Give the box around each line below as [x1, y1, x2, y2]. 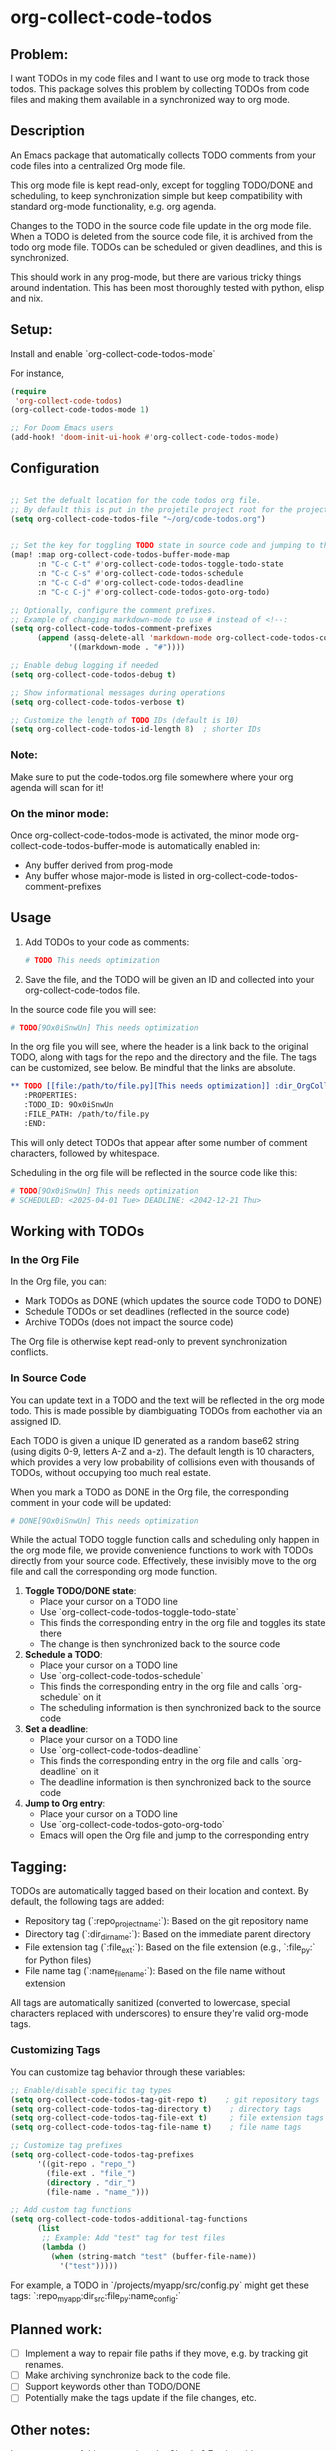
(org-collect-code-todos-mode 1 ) [10, 405, 150, 415]
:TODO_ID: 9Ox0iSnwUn [23, 1100, 114, 1110]
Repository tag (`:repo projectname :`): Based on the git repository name [24, 1915, 309, 1930]
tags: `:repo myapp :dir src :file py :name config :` [10, 2289, 182, 2304]
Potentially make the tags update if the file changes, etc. [24, 2392, 257, 2404]
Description [10, 122, 85, 140]
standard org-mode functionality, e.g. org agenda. [10, 200, 217, 212]
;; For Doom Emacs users [10, 423, 114, 433]
